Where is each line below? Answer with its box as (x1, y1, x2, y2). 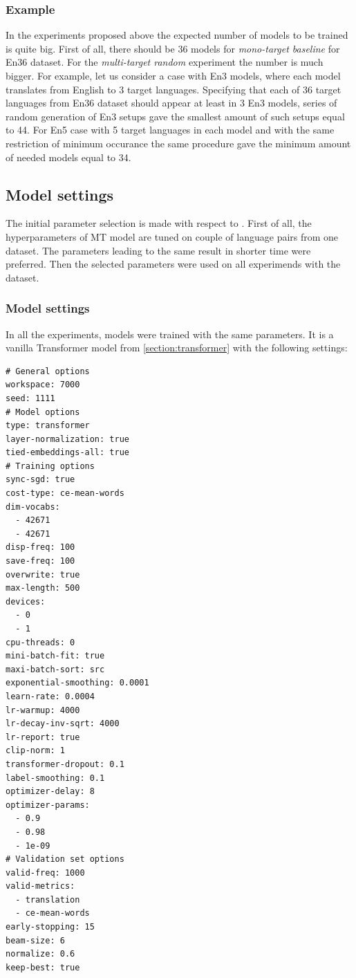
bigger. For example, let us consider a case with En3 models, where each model (6, 68, 341, 82)
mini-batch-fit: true (6, 651, 105, 661)
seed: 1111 (6, 393, 55, 403)
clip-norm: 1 (6, 746, 65, 756)
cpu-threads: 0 (6, 637, 75, 647)
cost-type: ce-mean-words (6, 488, 124, 499)
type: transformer (6, 421, 90, 431)
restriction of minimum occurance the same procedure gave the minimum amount (6, 136, 351, 150)
